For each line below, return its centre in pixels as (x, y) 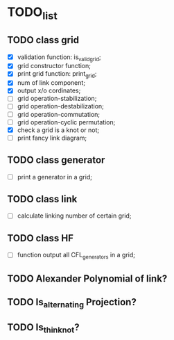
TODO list (32, 13)
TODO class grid (43, 40)
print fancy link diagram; (52, 138)
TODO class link (42, 199)
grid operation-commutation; (59, 114)
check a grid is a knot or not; (58, 130)
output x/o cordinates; (49, 90)
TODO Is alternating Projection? (72, 303)
